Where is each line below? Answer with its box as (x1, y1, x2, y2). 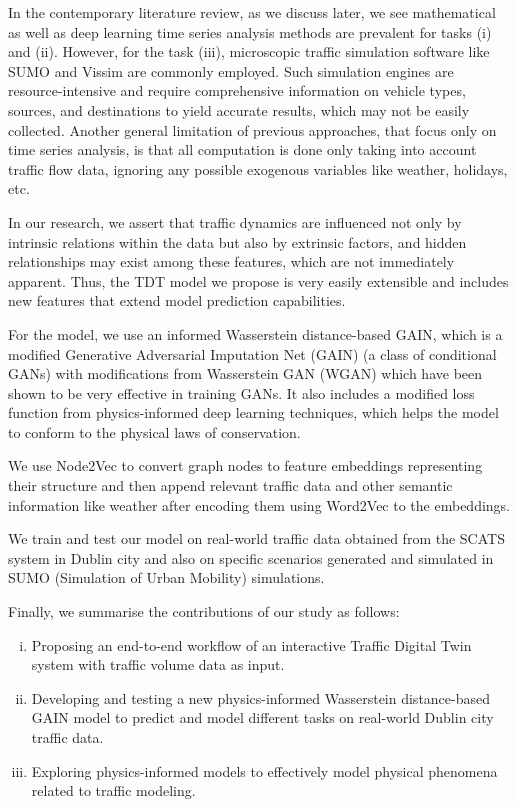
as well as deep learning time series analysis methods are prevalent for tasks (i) (8, 21, 492, 42)
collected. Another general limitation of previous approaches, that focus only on (8, 119, 497, 140)
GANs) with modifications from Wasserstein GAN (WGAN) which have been (8, 363, 483, 384)
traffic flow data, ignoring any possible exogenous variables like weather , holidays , (8, 158, 508, 179)
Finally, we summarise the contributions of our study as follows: (8, 601, 400, 622)
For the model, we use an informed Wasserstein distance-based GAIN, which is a (8, 323, 503, 344)
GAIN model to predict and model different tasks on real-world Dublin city (31, 707, 494, 728)
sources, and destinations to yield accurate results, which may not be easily (8, 99, 470, 120)
